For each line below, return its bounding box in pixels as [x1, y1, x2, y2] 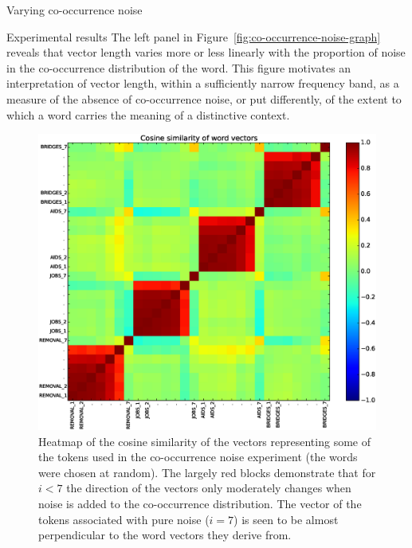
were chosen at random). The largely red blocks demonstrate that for [38, 464, 376, 480]
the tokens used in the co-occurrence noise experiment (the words [38, 448, 358, 465]
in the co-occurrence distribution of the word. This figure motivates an [6, 59, 351, 76]
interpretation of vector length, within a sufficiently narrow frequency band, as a [6, 75, 399, 92]
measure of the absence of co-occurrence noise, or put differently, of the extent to [6, 90, 402, 107]
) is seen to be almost [233, 511, 339, 527]
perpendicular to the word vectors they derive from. [38, 526, 292, 543]
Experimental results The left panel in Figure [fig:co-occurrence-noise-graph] [6, 28, 381, 45]
